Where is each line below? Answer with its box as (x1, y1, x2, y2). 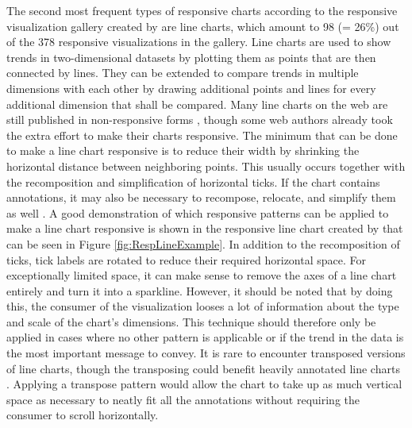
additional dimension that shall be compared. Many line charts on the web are (6, 95, 388, 112)
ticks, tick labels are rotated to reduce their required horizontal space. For (6, 251, 367, 268)
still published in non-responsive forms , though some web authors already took (6, 111, 393, 128)
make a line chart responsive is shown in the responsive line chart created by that (6, 220, 403, 237)
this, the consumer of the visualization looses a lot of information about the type (6, 298, 399, 314)
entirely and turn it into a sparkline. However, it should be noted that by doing (6, 282, 393, 299)
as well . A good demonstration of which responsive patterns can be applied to (6, 204, 389, 221)
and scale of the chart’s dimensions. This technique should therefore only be (6, 313, 376, 330)
